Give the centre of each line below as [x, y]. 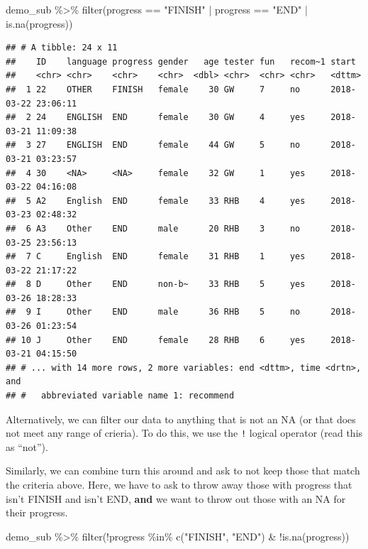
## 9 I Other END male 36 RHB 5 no [153, 312]
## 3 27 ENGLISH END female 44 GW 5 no [153, 145]
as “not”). [27, 446]
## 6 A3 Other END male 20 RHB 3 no [153, 228]
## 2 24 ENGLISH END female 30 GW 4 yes [156, 118]
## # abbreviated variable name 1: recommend [120, 396]
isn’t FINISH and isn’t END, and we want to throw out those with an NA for [176, 498]
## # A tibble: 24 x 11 [62, 48]
